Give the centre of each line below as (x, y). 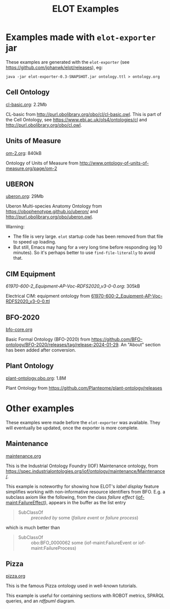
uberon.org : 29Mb (25, 196)
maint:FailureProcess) (53, 548)
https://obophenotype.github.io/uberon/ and (52, 212)
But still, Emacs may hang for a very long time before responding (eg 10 (88, 247)
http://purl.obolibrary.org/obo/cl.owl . (44, 125)
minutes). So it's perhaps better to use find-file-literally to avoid (84, 253)
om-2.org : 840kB (24, 153)
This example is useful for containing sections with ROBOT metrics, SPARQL (85, 596)
